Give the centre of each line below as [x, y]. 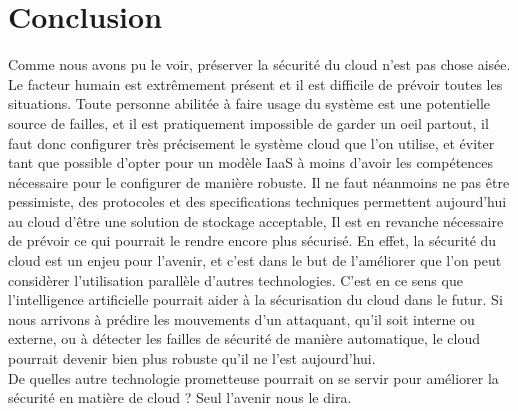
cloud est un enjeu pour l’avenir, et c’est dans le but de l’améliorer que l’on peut [255, 260]
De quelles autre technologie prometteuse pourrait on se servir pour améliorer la [253, 377]
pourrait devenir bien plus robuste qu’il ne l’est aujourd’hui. [192, 358]
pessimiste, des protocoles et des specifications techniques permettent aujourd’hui [257, 201]
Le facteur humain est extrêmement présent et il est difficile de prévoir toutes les [255, 83]
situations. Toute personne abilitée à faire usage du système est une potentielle [249, 103]
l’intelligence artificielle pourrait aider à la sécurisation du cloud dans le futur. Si [255, 299]
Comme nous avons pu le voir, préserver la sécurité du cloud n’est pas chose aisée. [259, 64]
